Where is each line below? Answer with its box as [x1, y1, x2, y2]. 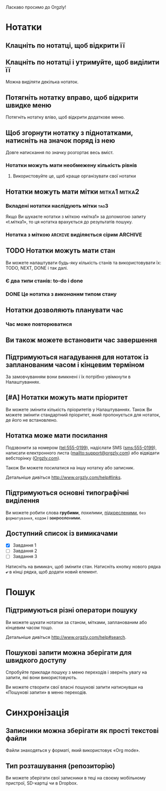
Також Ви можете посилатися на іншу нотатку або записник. [5, 464, 135, 470]
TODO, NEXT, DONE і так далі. [5, 265, 68, 271]
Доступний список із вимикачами [5, 529, 118, 537]
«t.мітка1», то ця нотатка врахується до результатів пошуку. [5, 219, 133, 225]
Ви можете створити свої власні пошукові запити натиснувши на [5, 684, 143, 690]
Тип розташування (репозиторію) [5, 762, 115, 770]
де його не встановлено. [5, 417, 58, 423]
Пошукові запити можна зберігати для [5, 648, 132, 657]
